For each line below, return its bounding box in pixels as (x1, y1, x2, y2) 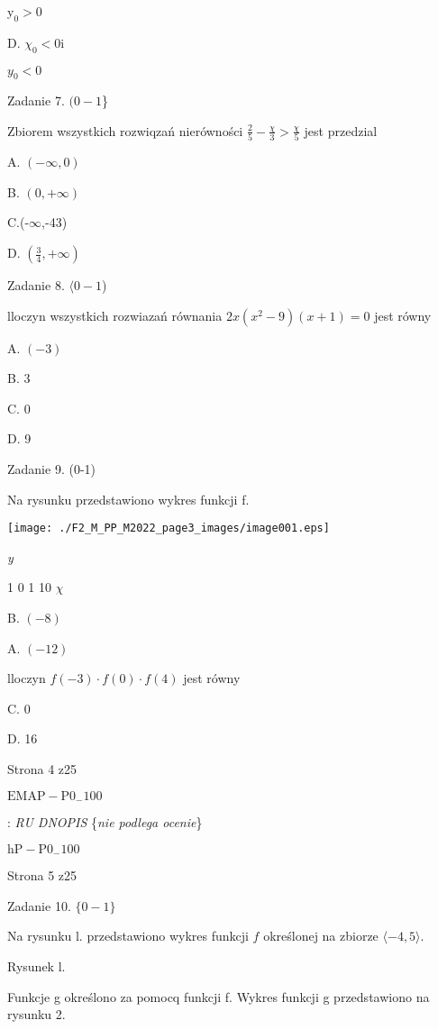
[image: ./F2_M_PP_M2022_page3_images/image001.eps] (7, 522, 330, 535)
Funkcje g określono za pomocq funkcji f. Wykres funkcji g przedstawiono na (7, 987, 430, 1006)
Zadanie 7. (7, 91, 65, 110)
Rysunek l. (7, 956, 66, 975)
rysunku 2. (7, 1005, 66, 1024)
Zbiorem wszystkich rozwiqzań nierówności (7, 121, 243, 140)
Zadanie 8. (7, 276, 65, 295)
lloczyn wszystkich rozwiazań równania (7, 305, 223, 324)
